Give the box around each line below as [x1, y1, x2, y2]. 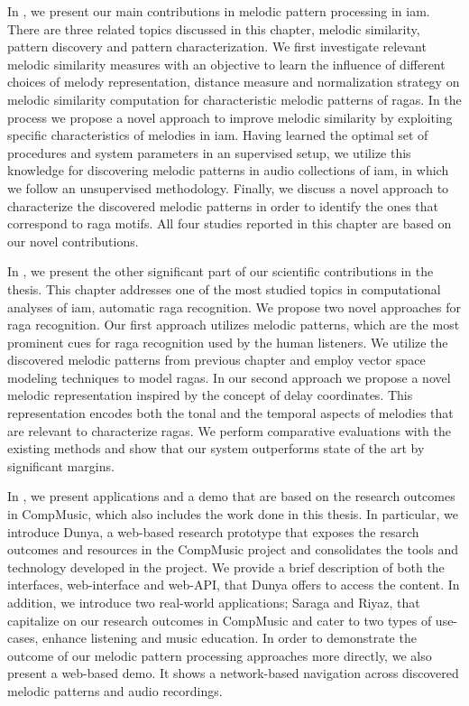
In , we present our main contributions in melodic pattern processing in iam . [7, 2, 430, 20]
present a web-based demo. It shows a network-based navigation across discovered [7, 664, 459, 683]
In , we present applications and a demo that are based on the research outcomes [7, 487, 455, 506]
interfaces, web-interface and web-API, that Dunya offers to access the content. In [7, 575, 460, 594]
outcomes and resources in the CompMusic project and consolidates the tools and [7, 540, 458, 559]
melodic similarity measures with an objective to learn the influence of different [7, 54, 446, 73]
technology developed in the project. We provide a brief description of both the [7, 557, 445, 576]
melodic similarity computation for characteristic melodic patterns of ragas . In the [7, 89, 462, 108]
